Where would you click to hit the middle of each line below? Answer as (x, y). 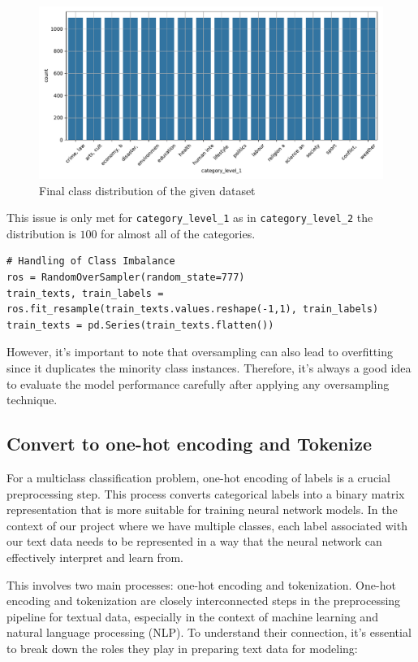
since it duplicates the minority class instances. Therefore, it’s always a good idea (209, 368)
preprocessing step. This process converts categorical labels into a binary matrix (206, 493)
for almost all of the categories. (178, 233)
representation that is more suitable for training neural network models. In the (202, 510)
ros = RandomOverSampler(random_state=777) (126, 278)
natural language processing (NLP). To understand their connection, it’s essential (209, 632)
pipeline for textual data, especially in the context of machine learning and (192, 616)
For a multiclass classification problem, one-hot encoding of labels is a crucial (198, 477)
